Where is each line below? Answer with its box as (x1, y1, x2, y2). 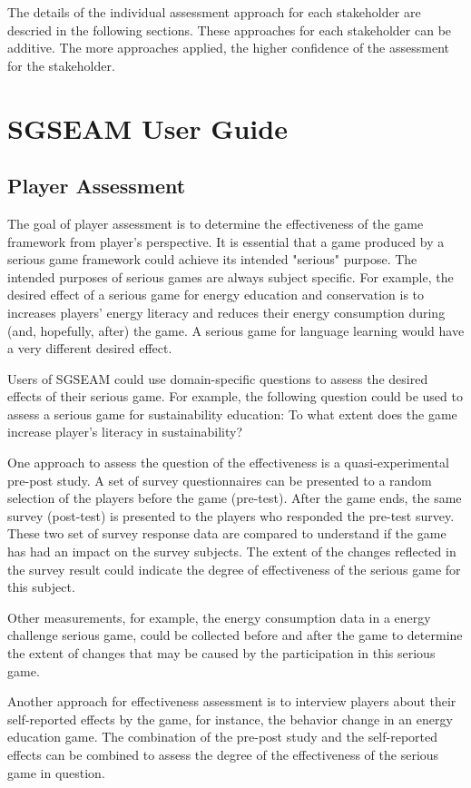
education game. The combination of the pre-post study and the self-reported (7, 727, 438, 746)
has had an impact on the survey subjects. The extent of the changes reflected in (7, 542, 456, 561)
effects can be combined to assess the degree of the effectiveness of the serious (7, 744, 439, 763)
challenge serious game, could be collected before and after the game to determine (7, 625, 463, 645)
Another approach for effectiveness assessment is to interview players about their (7, 692, 456, 711)
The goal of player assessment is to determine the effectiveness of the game (7, 213, 424, 232)
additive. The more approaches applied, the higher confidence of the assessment (7, 38, 449, 57)
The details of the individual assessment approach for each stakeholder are (7, 3, 421, 21)
